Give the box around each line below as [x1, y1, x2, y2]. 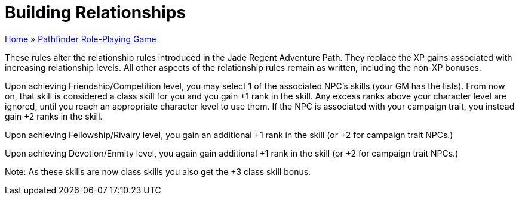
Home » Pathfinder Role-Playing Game [5, 33, 156, 44]
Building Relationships [5, 2, 186, 23]
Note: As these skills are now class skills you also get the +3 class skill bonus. [5, 166, 311, 177]
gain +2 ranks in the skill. [5, 111, 103, 121]
